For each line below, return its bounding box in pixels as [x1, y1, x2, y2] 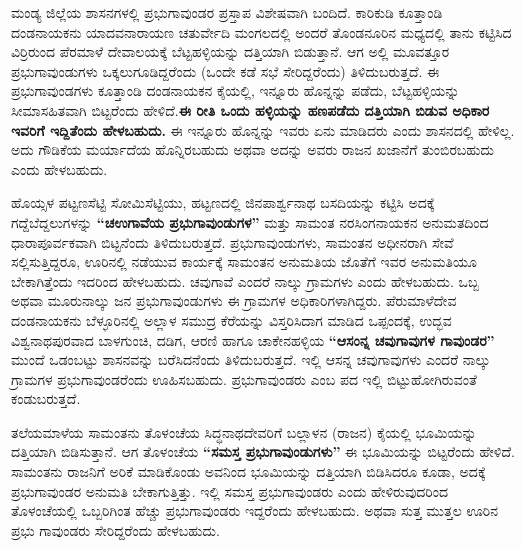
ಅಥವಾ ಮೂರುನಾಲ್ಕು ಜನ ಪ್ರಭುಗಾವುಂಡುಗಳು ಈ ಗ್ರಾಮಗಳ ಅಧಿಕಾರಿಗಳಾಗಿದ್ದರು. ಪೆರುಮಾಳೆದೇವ [11, 290, 457, 311]
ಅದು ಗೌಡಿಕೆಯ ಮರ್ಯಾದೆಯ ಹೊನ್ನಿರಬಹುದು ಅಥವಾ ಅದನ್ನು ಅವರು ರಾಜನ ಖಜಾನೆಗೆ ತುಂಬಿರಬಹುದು [11, 139, 494, 160]
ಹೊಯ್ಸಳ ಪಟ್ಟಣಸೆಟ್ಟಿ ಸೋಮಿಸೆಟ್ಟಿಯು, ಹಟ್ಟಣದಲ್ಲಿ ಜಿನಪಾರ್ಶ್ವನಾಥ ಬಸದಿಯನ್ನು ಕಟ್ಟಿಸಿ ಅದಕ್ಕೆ [11, 192, 435, 213]
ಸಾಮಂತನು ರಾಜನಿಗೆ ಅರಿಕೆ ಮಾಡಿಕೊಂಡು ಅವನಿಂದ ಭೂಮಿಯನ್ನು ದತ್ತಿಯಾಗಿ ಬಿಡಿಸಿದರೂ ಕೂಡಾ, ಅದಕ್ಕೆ [11, 461, 486, 482]
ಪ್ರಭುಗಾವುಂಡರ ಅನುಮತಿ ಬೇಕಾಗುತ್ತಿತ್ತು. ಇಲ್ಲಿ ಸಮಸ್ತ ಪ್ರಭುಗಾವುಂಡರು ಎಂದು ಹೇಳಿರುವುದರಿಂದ [11, 480, 448, 501]
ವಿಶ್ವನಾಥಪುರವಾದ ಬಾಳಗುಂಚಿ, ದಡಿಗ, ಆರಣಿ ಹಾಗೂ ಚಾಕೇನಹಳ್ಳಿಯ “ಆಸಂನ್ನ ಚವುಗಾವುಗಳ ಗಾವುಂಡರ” [11, 329, 495, 350]
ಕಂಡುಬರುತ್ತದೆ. [11, 388, 81, 409]
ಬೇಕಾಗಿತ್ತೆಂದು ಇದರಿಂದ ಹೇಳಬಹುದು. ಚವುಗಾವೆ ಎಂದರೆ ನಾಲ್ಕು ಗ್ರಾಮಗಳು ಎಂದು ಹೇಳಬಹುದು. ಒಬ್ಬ [11, 270, 479, 291]
